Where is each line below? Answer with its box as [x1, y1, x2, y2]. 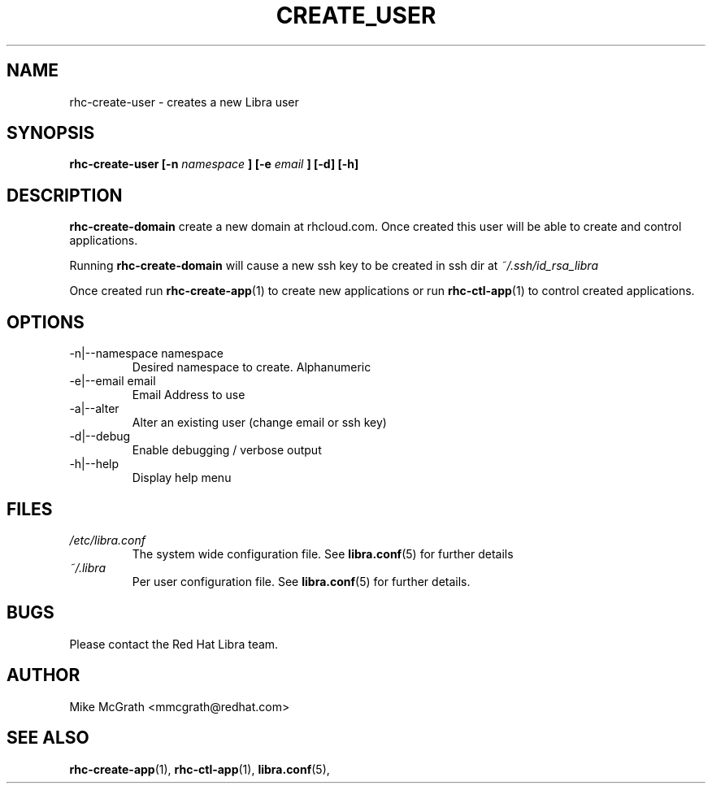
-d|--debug [69, 429, 131, 444]
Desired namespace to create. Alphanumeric [132, 360, 371, 375]
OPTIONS [7, 311, 85, 332]
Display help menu [132, 471, 232, 485]
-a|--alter [69, 402, 119, 416]
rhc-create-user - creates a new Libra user [69, 94, 299, 109]
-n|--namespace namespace [69, 346, 224, 361]
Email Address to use [132, 388, 245, 402]
